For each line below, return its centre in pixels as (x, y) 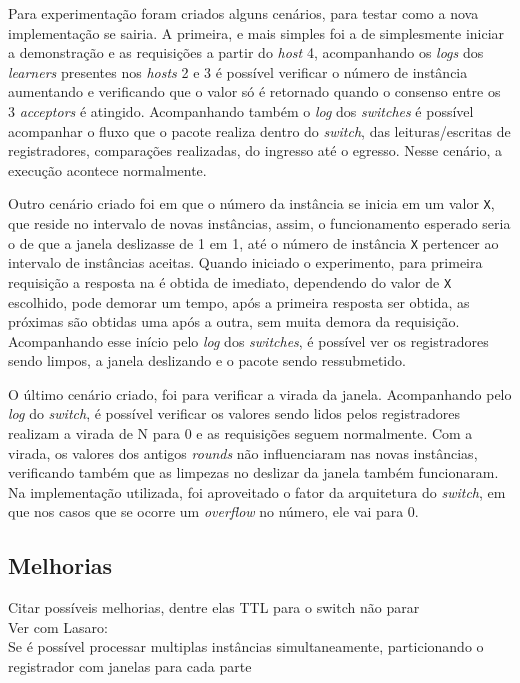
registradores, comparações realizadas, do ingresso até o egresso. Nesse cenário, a (255, 150)
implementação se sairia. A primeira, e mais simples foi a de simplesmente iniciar (256, 32)
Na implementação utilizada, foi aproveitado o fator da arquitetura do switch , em (257, 491)
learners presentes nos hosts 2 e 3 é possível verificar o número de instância (238, 71)
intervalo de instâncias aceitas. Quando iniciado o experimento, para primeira (245, 262)
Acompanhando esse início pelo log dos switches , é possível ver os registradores (248, 340)
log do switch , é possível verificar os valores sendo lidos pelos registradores (234, 413)
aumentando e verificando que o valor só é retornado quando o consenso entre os (254, 91)
